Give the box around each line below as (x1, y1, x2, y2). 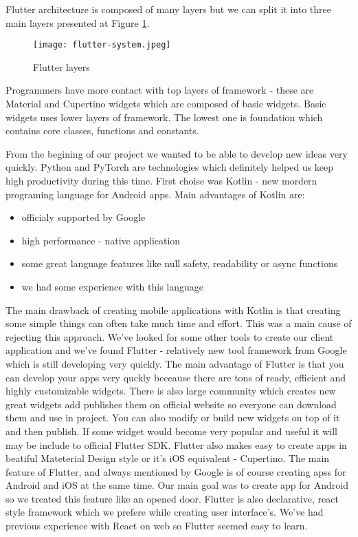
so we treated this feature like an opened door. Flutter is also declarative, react (5, 491, 339, 505)
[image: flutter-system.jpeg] (33, 40, 171, 50)
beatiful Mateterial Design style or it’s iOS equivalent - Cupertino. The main (5, 451, 330, 465)
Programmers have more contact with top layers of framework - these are (5, 83, 314, 97)
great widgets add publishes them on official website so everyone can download (5, 397, 337, 411)
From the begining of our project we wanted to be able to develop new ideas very (5, 146, 348, 160)
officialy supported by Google (21, 210, 146, 224)
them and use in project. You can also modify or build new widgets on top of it (5, 410, 340, 425)
